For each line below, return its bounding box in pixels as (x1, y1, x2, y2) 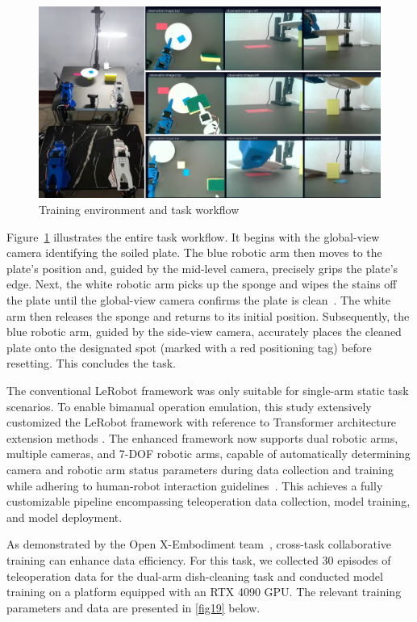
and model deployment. (6, 508, 123, 525)
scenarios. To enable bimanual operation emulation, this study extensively (6, 397, 372, 414)
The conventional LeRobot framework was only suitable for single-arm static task (6, 382, 409, 399)
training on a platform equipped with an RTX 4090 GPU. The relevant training (6, 583, 402, 600)
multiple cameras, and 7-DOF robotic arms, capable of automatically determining (6, 445, 411, 462)
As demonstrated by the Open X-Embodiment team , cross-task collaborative (6, 536, 392, 553)
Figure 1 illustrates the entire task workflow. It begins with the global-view (6, 228, 380, 245)
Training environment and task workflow (39, 201, 240, 218)
